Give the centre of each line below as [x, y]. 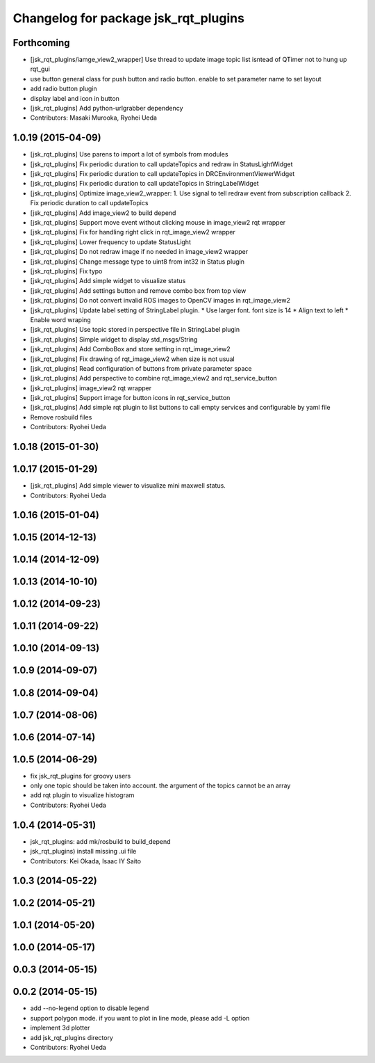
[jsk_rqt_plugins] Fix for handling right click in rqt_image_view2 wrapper [133, 232]
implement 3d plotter [60, 1028]
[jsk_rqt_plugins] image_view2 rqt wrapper [91, 388]
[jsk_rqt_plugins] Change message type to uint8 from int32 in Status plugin [137, 262]
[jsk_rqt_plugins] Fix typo [66, 271]
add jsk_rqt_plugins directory [72, 1037]
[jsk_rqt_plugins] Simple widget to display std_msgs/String [114, 339]
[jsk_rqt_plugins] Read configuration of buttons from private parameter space [141, 368]
